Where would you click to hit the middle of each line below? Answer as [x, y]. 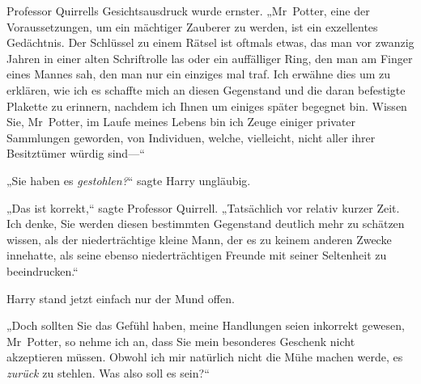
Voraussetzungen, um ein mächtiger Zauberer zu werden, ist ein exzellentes [192, 26]
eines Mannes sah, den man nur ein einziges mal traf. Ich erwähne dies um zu [199, 74]
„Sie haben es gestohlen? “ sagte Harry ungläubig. [129, 180]
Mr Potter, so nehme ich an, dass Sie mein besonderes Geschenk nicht [181, 341]
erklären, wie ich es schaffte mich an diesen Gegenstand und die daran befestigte [206, 89]
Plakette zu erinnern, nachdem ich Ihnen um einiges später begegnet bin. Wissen [207, 105]
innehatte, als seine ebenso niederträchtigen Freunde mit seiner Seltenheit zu [197, 255]
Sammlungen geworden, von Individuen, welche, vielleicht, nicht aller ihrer [191, 137]
